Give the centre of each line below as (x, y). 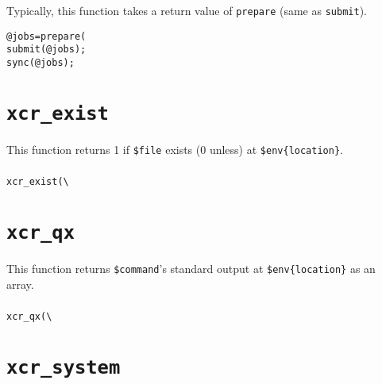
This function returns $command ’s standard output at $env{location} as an (191, 269)
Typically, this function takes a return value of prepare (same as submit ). (187, 10)
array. (20, 284)
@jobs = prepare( (46, 36)
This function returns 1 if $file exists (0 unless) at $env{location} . (175, 149)
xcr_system (64, 368)
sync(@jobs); (41, 62)
